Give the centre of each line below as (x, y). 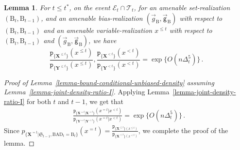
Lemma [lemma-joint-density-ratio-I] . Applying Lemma (87, 92)
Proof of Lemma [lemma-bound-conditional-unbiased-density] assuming (109, 82)
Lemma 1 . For (27, 7)
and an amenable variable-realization (98, 30)
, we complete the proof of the (183, 130)
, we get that (104, 101)
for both (39, 101)
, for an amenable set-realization (182, 7)
